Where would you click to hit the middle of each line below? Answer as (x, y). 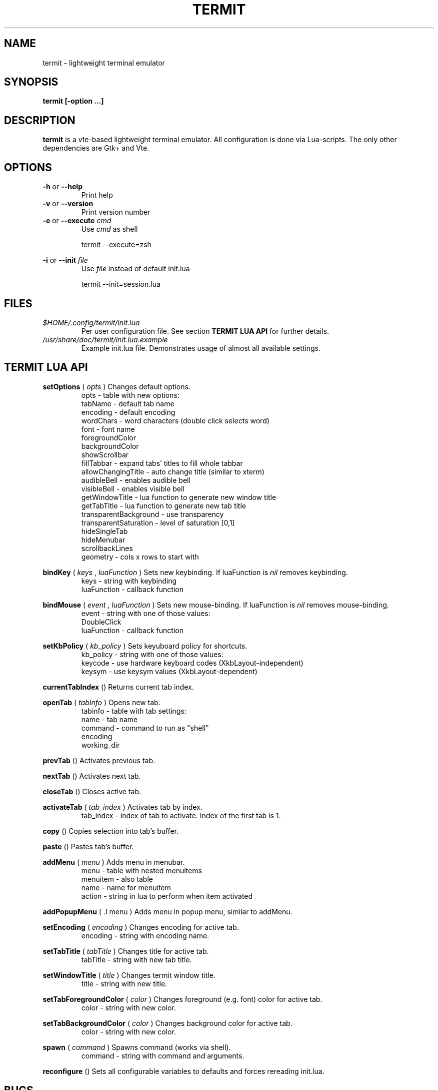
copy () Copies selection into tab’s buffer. (110, 831)
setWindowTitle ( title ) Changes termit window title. (129, 975)
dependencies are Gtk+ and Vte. (96, 148)
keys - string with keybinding (129, 581)
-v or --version (68, 204)
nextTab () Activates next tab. (92, 776)
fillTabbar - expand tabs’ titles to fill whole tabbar (162, 463)
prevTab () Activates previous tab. (99, 760)
